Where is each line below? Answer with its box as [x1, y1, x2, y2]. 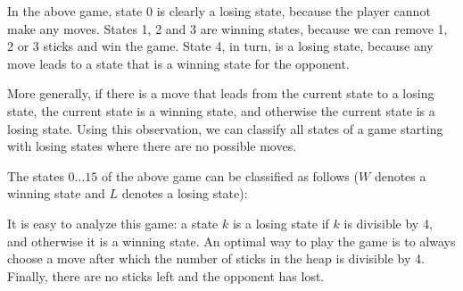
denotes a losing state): [121, 184, 248, 203]
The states [7, 166, 64, 185]
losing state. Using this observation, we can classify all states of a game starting [7, 119, 443, 137]
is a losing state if [232, 213, 329, 232]
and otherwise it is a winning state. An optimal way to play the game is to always [7, 231, 456, 250]
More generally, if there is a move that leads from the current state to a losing [7, 84, 434, 103]
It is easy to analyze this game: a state [7, 213, 219, 232]
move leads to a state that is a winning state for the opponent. [7, 54, 350, 72]
